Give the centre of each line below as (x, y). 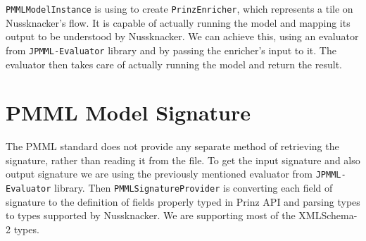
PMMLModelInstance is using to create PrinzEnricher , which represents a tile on (179, 8)
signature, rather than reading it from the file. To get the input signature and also (183, 160)
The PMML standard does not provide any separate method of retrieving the (172, 146)
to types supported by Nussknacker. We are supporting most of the (151, 215)
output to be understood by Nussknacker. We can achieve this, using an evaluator (182, 36)
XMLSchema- (328, 215)
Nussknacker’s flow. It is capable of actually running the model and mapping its (178, 22)
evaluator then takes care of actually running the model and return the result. (174, 64)
